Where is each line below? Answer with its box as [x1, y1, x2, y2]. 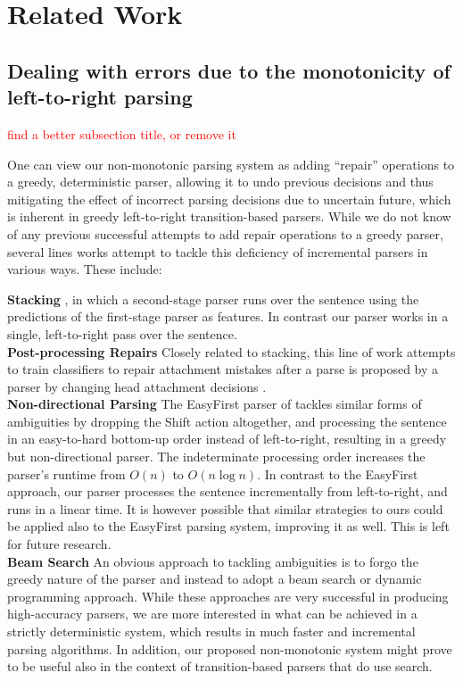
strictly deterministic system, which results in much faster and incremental [7, 622, 416, 640]
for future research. [7, 535, 112, 553]
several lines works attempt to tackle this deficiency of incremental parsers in [7, 242, 428, 261]
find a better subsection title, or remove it [7, 124, 236, 143]
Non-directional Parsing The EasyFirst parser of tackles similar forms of [7, 394, 422, 413]
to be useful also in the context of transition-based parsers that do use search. [7, 657, 433, 676]
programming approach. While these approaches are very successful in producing [7, 586, 449, 605]
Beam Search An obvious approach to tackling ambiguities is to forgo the [7, 552, 418, 570]
